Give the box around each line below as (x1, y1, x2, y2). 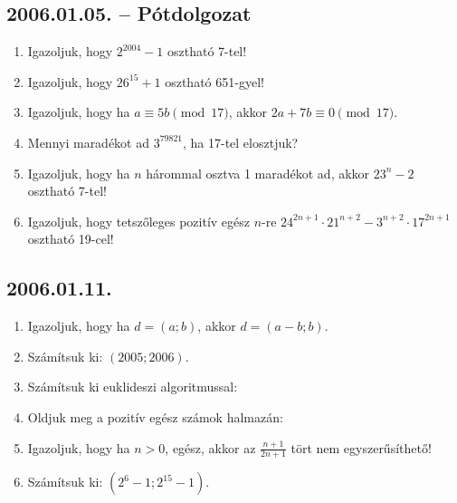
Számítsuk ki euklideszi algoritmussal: (27, 377, 238, 396)
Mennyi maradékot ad (27, 132, 150, 151)
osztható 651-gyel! (165, 72, 264, 91)
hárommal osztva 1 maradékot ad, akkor (146, 163, 370, 182)
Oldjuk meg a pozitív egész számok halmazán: (27, 407, 283, 426)
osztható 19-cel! (27, 229, 114, 248)
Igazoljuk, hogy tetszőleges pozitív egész (27, 211, 250, 230)
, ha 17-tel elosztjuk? (182, 132, 299, 151)
